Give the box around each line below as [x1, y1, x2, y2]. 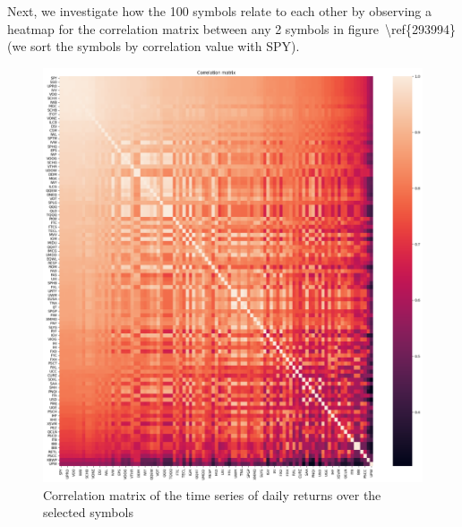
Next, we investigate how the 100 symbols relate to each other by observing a [7, 2, 432, 20]
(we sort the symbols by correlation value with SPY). [7, 37, 300, 56]
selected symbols [43, 503, 133, 522]
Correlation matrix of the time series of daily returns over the [43, 485, 381, 504]
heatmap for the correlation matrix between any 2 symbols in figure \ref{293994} [7, 19, 456, 38]
